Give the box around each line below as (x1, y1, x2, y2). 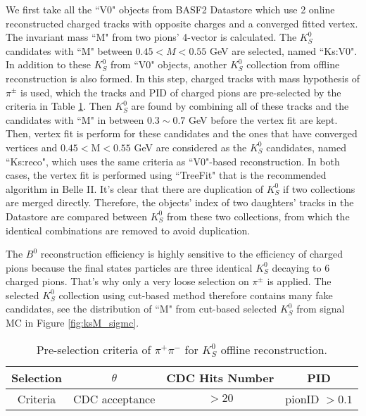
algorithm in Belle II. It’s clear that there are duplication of (6, 181, 263, 196)
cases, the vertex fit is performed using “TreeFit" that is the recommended (6, 168, 327, 182)
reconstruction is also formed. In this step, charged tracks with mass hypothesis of (6, 70, 360, 85)
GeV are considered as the (134, 139, 247, 154)
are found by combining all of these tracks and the (131, 99, 349, 113)
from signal (296, 301, 345, 316)
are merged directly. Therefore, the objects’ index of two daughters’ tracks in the (6, 195, 354, 210)
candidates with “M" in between (6, 112, 144, 127)
